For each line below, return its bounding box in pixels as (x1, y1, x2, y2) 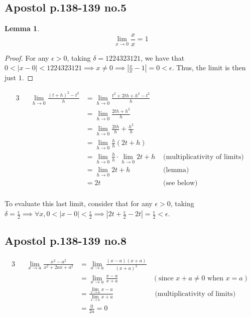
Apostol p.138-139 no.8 (5, 233, 127, 248)
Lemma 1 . (5, 23, 40, 34)
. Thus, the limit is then (172, 62, 246, 73)
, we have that (141, 52, 185, 63)
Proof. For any (5, 52, 49, 63)
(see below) (163, 180, 198, 187)
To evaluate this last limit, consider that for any (5, 198, 153, 209)
